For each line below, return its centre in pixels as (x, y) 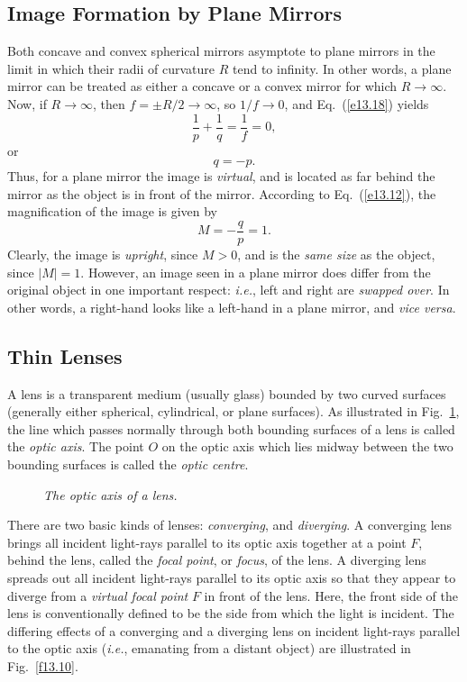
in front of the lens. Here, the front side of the (331, 595)
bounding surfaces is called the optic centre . (128, 464)
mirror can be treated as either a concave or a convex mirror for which (202, 86)
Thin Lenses (65, 355)
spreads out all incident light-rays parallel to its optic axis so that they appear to (232, 577)
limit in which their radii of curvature (111, 68)
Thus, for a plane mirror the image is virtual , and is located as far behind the (221, 176)
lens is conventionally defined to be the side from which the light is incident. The (231, 613)
